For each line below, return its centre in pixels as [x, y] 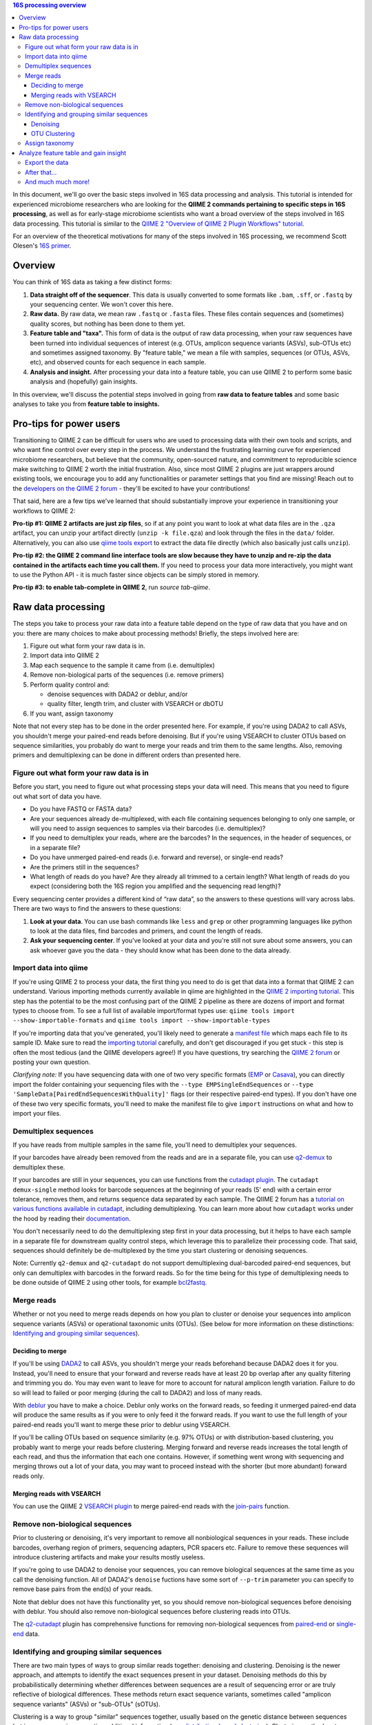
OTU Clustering [53, 134]
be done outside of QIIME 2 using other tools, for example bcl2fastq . [110, 1283]
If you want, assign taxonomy [72, 713]
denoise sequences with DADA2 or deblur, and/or [117, 694]
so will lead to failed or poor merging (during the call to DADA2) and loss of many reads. [137, 1392]
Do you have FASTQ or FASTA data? [81, 809]
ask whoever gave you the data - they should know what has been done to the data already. [161, 950]
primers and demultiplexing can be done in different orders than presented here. [127, 755]
